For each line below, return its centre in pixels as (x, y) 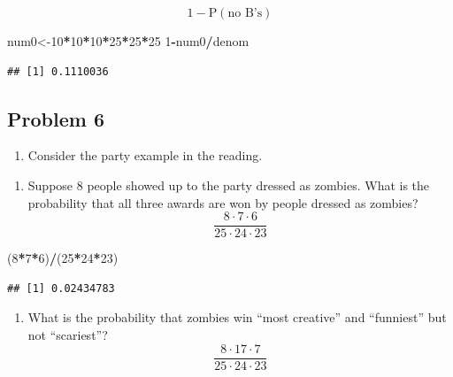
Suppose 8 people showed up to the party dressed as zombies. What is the (229, 185)
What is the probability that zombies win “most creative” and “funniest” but (237, 317)
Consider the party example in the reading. (145, 155)
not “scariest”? (68, 335)
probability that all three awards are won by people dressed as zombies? (223, 202)
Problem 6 (56, 118)
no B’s (245, 13)
